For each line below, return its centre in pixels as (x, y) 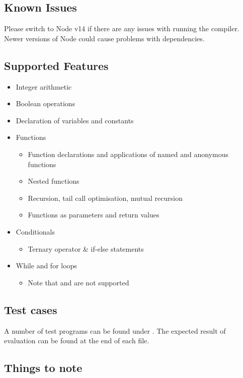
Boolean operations (46, 103)
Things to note (43, 368)
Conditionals (35, 231)
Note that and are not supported (78, 282)
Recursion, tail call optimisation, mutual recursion (105, 198)
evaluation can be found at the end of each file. (77, 341)
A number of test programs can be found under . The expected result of (115, 330)
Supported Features (56, 65)
